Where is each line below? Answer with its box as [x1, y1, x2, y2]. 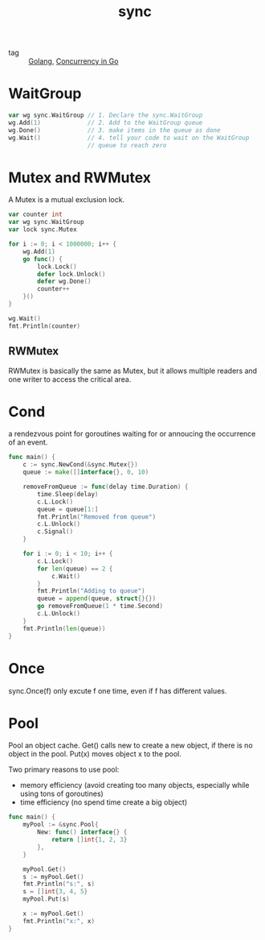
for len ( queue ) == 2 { [37, 565, 113, 573]
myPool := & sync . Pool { [22, 821, 99, 829]
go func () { [22, 255, 63, 263]
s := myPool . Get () [22, 872, 84, 880]
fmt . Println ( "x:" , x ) [22, 917, 95, 925]
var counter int [8, 210, 63, 219]
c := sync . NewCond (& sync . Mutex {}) [22, 461, 138, 469]
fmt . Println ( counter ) [8, 321, 81, 330]
